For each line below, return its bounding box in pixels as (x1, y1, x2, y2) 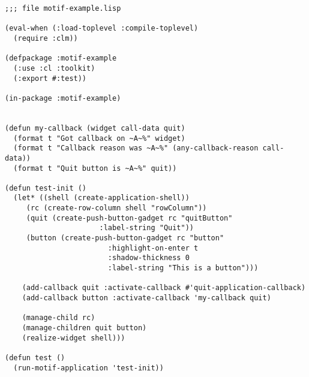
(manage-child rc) (22, 313, 95, 322)
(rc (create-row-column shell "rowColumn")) (26, 204, 207, 213)
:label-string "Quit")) (99, 224, 194, 233)
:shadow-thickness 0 (107, 254, 190, 263)
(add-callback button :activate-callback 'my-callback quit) (22, 294, 271, 303)
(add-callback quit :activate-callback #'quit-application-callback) (22, 283, 306, 292)
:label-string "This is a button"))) (107, 264, 259, 273)
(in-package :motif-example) (5, 94, 121, 102)
